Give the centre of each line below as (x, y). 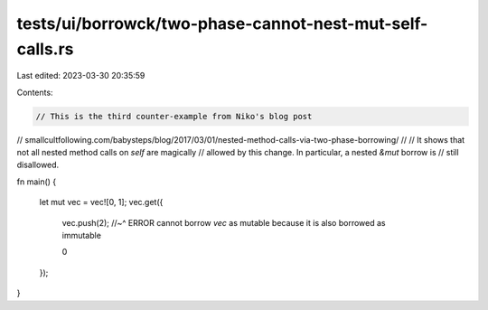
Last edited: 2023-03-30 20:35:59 (81, 76)
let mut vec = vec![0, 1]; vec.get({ (101, 202)
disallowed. (38, 165)
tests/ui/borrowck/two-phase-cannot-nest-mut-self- (222, 23)
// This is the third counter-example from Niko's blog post (174, 116)
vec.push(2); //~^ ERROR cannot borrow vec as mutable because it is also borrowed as (224, 222)
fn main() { (37, 182)
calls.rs (45, 49)
